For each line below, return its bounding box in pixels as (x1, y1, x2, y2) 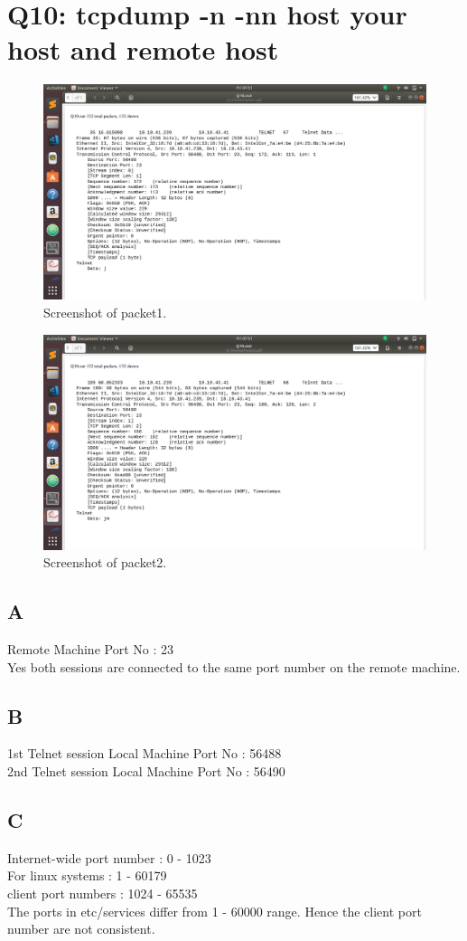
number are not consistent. (7, 919, 155, 938)
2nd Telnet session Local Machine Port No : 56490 (7, 762, 285, 781)
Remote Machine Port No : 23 (7, 640, 173, 659)
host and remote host (7, 31, 279, 68)
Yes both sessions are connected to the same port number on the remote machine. (7, 657, 461, 676)
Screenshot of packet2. (43, 553, 167, 572)
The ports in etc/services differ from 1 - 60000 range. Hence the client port (7, 901, 422, 920)
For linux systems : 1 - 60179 (7, 866, 167, 885)
